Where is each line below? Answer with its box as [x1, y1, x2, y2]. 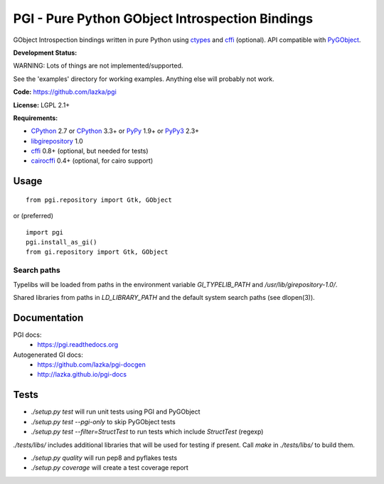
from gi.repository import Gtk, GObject [26, 248, 169, 256]
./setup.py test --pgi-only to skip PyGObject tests [31, 417, 176, 426]
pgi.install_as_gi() [26, 238, 97, 247]
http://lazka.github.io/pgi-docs [37, 370, 127, 379]
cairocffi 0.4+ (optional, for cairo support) [31, 156, 154, 165]
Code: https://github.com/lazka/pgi [13, 87, 117, 96]
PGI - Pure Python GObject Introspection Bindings [13, 11, 313, 26]
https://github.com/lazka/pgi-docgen [37, 360, 146, 369]
